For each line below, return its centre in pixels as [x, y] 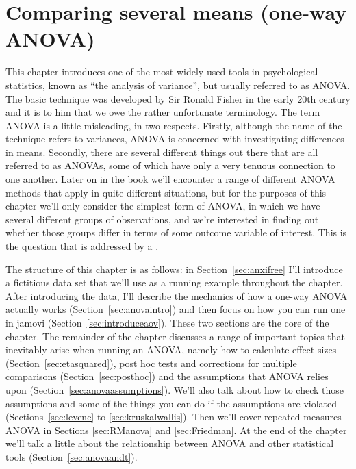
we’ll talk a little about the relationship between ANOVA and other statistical [170, 443]
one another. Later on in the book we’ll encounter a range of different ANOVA [170, 179]
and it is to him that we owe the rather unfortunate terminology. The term [163, 112]
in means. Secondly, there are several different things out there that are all [162, 152]
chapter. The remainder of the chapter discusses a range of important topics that [176, 336]
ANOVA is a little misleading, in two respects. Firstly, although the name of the [174, 125]
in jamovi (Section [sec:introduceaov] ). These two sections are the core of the [167, 322]
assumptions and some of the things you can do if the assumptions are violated [171, 403]
